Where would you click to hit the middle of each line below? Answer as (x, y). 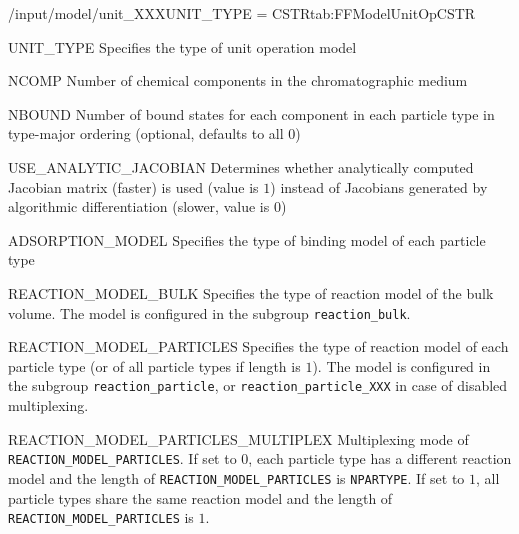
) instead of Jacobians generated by (379, 186)
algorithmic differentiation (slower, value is (139, 206)
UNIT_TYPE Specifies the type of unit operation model (182, 46)
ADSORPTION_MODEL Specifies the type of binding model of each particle (247, 239)
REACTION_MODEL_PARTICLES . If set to (122, 458)
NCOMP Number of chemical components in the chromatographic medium (238, 80)
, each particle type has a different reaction (380, 458)
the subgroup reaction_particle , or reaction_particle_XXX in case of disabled (258, 385)
